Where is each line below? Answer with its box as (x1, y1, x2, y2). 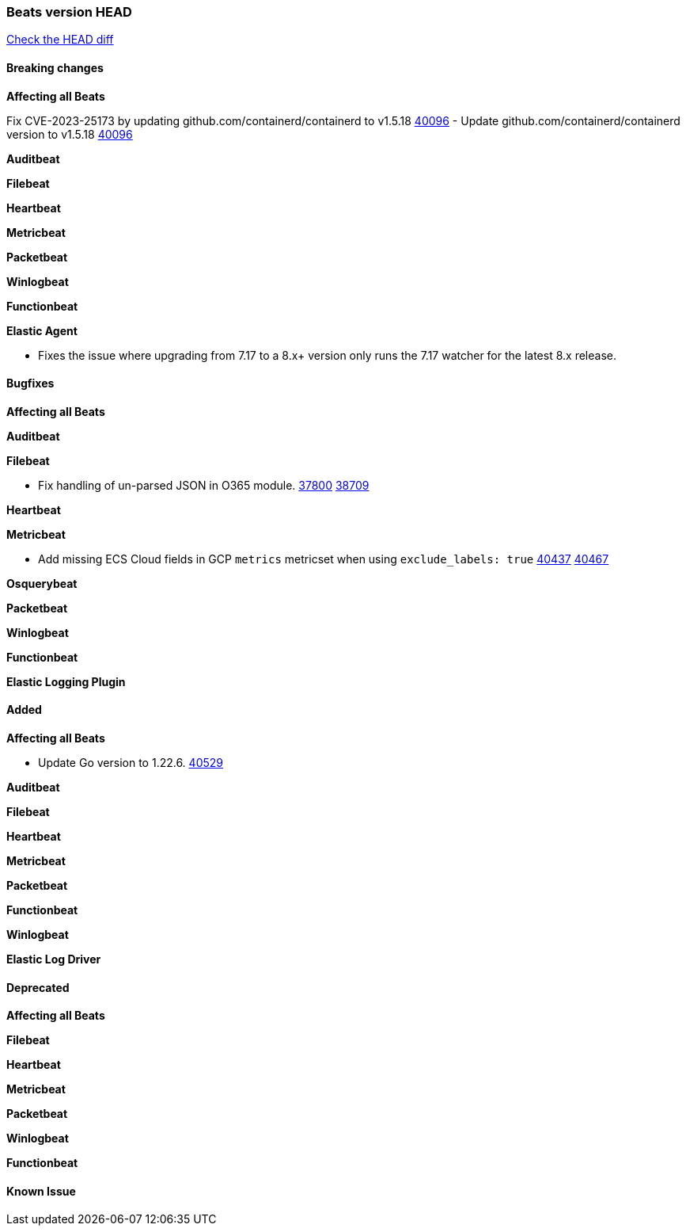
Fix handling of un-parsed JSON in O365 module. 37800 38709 (38, 478, 370, 492)
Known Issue (6, 1184, 76, 1198)
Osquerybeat (6, 576, 78, 590)
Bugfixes (6, 376, 55, 391)
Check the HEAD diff (6, 32, 114, 47)
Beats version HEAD (6, 4, 132, 20)
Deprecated (6, 980, 70, 994)
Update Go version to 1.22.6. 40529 (38, 756, 223, 770)
